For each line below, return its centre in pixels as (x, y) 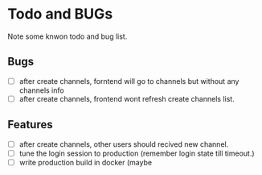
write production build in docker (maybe (86, 162)
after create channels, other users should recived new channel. (124, 144)
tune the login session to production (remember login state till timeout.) (137, 153)
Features (30, 125)
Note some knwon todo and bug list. (68, 36)
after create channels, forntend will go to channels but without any (129, 81)
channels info (42, 90)
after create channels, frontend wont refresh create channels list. (127, 98)
